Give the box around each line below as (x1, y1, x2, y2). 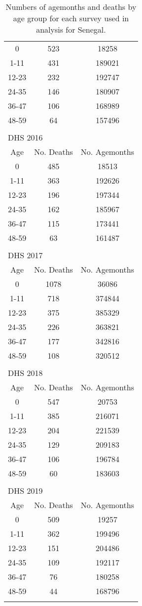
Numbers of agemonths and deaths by (5, 1, 137, 12)
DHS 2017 (8, 249, 43, 261)
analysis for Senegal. (36, 24, 106, 35)
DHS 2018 (8, 367, 43, 378)
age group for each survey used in (13, 12, 129, 24)
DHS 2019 (8, 485, 43, 496)
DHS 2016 (8, 132, 43, 143)
